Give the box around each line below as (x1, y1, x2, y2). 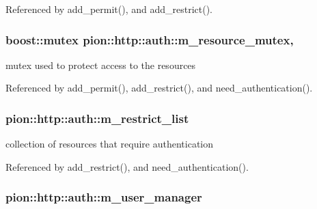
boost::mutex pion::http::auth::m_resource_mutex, (5, 31, 294, 48)
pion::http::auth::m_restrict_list (5, 109, 189, 126)
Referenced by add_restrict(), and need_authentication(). (5, 159, 249, 173)
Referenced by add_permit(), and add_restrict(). (5, 2, 213, 16)
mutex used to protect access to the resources (5, 57, 196, 72)
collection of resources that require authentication (5, 137, 214, 151)
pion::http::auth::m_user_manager (5, 189, 202, 206)
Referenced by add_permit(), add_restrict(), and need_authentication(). (5, 81, 313, 95)
